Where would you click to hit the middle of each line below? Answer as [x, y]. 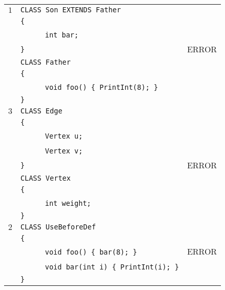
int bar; [62, 35]
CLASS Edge [41, 111]
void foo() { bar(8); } [91, 252]
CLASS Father [46, 62]
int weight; [68, 203]
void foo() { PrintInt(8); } [102, 87]
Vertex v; [64, 151]
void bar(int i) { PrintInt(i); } [112, 267]
